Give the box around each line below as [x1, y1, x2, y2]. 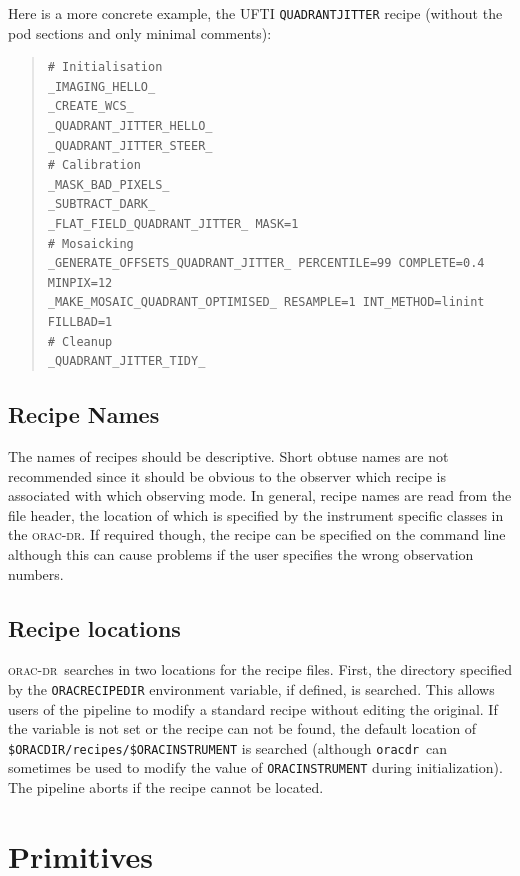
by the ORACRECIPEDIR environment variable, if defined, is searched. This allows [8, 678, 495, 699]
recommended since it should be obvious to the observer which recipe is [8, 465, 447, 486]
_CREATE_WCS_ [47, 99, 134, 114]
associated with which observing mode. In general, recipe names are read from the [8, 485, 512, 506]
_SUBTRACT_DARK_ [47, 197, 156, 212]
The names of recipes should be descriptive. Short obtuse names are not [8, 445, 449, 466]
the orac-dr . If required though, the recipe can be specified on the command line [8, 524, 506, 545]
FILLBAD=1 [47, 314, 113, 329]
